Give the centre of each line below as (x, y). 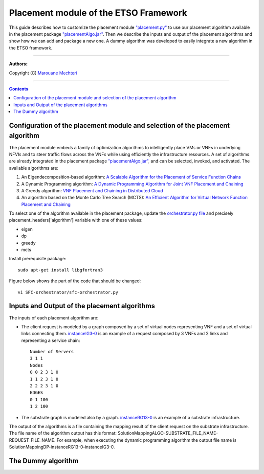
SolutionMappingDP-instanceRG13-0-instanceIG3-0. (62, 447)
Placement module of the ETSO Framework (98, 13)
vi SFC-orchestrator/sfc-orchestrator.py (68, 292)
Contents (19, 89)
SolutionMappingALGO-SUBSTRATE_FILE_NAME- (168, 433)
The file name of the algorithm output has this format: (63, 433)
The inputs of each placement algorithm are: (54, 317)
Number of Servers (52, 352)
